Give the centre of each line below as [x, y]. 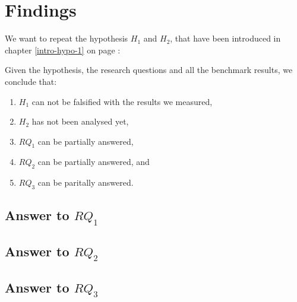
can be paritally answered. [86, 182]
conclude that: [31, 81]
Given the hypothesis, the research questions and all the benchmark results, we [149, 70]
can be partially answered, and [94, 162]
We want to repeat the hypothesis [67, 38]
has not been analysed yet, [80, 121]
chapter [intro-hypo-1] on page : [63, 50]
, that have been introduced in [225, 38]
